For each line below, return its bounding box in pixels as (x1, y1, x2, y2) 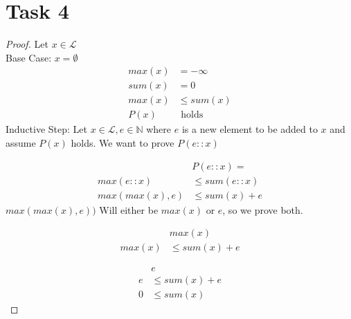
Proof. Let (6, 37, 48, 51)
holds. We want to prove (71, 136, 174, 150)
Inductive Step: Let (6, 122, 88, 136)
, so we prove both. (222, 202, 303, 217)
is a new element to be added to (181, 122, 318, 136)
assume (6, 136, 36, 150)
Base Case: (6, 50, 52, 64)
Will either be (99, 202, 159, 217)
